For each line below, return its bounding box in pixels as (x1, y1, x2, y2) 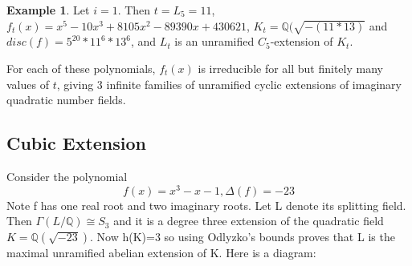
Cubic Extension (6, 131, 146, 155)
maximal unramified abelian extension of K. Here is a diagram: (6, 244, 316, 260)
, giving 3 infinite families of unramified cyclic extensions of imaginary (56, 75, 402, 92)
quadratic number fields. (6, 91, 126, 108)
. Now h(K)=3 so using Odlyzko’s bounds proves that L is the (90, 228, 395, 244)
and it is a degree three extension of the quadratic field (113, 212, 384, 229)
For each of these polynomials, (6, 59, 156, 76)
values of (6, 75, 49, 92)
